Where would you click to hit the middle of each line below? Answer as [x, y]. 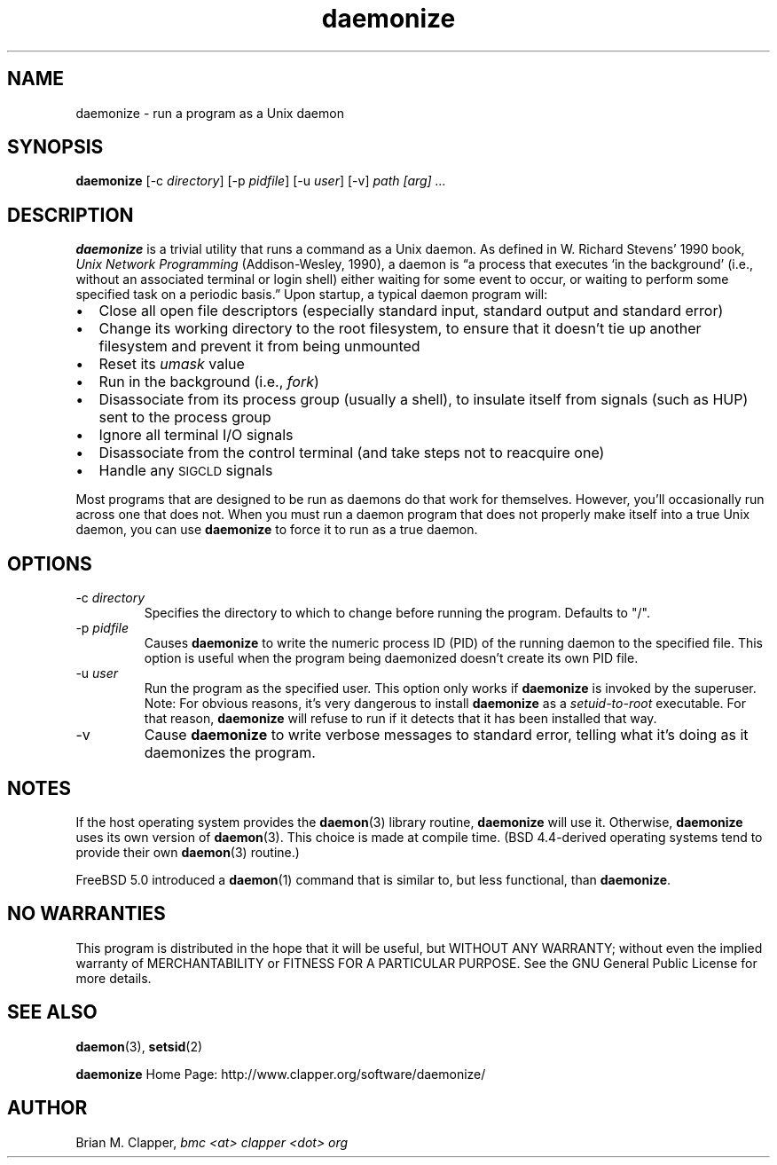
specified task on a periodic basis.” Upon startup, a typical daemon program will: [312, 295]
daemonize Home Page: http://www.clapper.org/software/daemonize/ [281, 1074]
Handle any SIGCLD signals [186, 471]
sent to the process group [185, 417]
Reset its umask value [172, 364]
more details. [114, 978]
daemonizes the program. [230, 753]
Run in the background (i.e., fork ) [209, 382]
